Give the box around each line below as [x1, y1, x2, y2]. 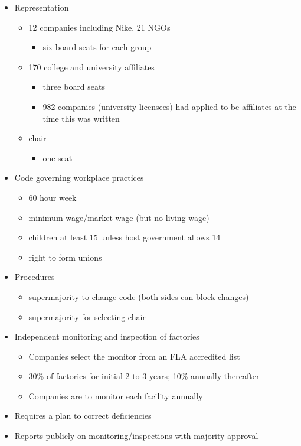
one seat [42, 151, 73, 164]
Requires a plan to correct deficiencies [14, 409, 152, 422]
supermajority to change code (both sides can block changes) [28, 290, 249, 302]
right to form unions [28, 250, 102, 263]
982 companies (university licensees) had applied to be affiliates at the [42, 100, 296, 112]
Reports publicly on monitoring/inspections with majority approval [14, 429, 259, 442]
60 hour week [28, 191, 77, 203]
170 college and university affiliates [28, 60, 155, 73]
